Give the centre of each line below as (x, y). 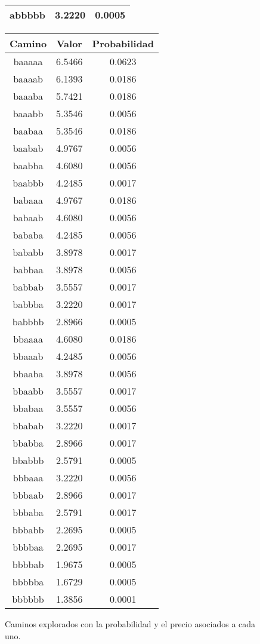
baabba (28, 165)
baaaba (28, 96)
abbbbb (28, 15)
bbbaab (28, 495)
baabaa (28, 131)
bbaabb (28, 391)
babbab (28, 287)
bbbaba (28, 512)
